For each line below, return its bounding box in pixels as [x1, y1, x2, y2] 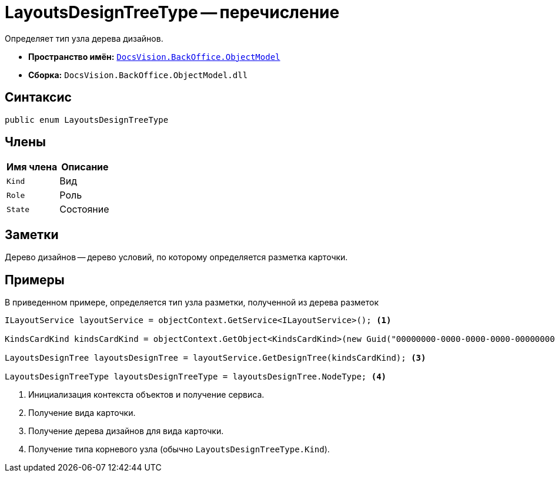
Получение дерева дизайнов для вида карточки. [28, 426, 224, 436]
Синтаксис [5, 90, 72, 105]
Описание [61, 161, 109, 173]
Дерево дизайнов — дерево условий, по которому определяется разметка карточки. [5, 252, 348, 263]
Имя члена [6, 161, 58, 173]
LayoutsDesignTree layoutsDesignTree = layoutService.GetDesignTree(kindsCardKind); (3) [5, 353, 426, 363]
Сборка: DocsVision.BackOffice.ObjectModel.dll [28, 69, 248, 80]
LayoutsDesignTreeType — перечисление [5, 2, 340, 22]
